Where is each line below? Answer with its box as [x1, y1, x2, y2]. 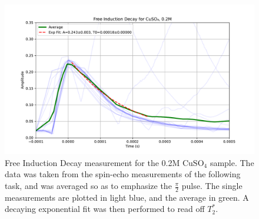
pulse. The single [181, 180, 243, 192]
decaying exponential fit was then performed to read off [5, 203, 205, 215]
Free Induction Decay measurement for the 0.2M [5, 156, 180, 168]
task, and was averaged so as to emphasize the [5, 180, 172, 192]
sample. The [210, 156, 254, 168]
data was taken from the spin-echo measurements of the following [5, 168, 241, 180]
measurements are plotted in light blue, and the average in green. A [5, 191, 249, 203]
